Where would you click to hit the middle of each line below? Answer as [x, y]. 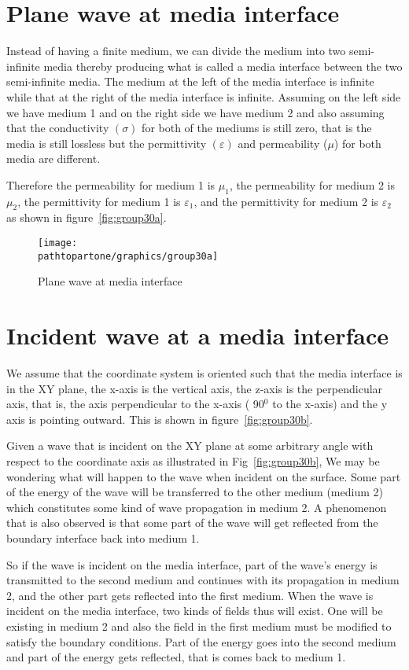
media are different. [53, 158]
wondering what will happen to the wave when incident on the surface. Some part [204, 476]
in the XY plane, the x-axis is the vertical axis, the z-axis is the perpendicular [195, 388]
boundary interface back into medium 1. [103, 538]
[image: [58, 243]
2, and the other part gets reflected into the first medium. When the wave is [190, 595]
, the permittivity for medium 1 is [99, 201]
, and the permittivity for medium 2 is [286, 201]
